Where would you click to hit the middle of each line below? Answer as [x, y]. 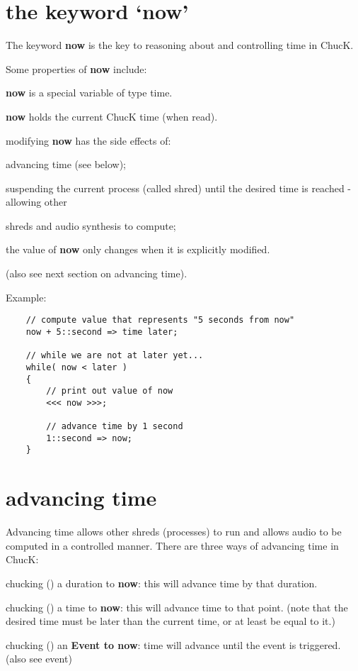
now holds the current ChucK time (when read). [112, 116]
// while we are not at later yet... [115, 356]
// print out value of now [110, 391]
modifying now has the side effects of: [88, 140]
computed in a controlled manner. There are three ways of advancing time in [172, 545]
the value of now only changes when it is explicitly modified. [138, 249]
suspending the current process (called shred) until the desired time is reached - [179, 188]
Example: [26, 297]
